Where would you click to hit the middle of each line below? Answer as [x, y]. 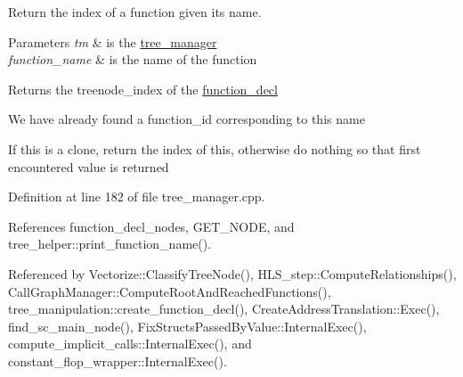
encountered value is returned [89, 166]
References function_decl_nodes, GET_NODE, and [151, 226]
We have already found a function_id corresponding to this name [187, 119]
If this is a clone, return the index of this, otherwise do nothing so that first [215, 148]
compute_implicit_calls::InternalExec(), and [130, 344]
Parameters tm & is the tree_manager [113, 41]
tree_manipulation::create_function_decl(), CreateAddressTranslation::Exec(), [224, 309]
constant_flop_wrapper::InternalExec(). [118, 361]
